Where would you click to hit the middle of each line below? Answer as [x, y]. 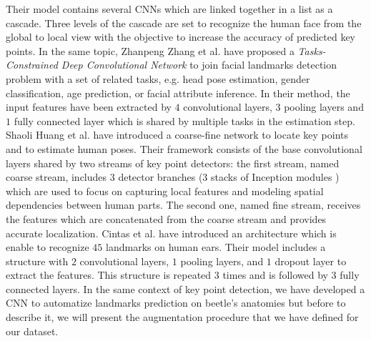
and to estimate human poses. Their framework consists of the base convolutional [184, 148]
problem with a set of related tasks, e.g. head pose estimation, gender [158, 78]
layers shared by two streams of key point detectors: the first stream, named [173, 163]
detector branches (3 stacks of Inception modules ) [229, 177]
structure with [37, 261]
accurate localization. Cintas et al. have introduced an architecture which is [171, 233]
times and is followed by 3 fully [291, 275]
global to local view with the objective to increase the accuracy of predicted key [180, 37]
